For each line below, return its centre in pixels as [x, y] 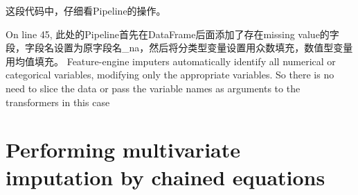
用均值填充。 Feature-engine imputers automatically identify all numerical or [171, 61]
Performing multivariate [123, 150]
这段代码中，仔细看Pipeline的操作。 [86, 10]
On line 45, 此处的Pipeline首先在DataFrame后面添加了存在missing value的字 [172, 34]
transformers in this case [58, 102]
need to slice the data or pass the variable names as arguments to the [153, 88]
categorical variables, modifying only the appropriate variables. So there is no [170, 75]
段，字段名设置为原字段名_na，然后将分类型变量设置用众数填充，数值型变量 [179, 48]
